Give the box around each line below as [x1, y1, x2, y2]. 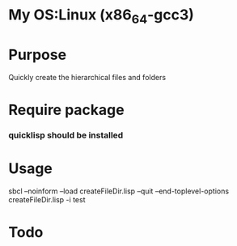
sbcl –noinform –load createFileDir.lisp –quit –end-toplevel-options [8, 186, 229, 196]
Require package [8, 100, 125, 119]
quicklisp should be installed [8, 129, 124, 141]
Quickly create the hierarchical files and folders [8, 72, 167, 82]
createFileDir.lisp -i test [8, 194, 86, 204]
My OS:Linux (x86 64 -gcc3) [8, 6, 194, 27]
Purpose [8, 45, 67, 64]
